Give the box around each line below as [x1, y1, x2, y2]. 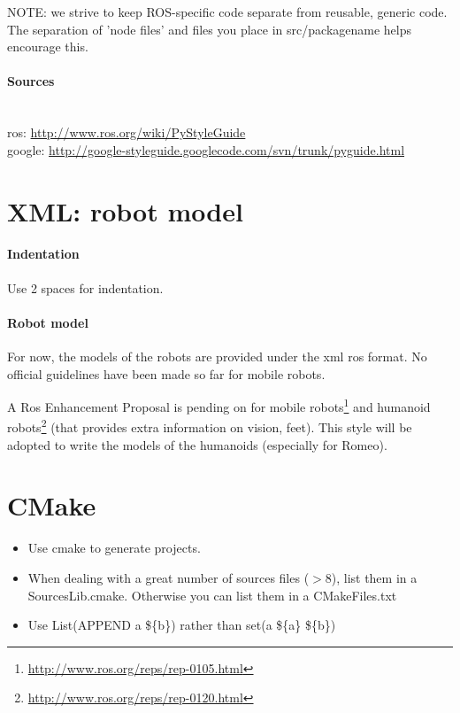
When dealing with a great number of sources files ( [27, 568, 310, 586]
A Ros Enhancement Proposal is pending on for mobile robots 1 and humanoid [7, 395, 431, 415]
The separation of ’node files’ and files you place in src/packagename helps [7, 19, 412, 38]
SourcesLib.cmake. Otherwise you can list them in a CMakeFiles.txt [27, 585, 397, 604]
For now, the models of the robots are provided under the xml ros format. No [7, 346, 427, 365]
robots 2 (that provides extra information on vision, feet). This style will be [7, 415, 412, 437]
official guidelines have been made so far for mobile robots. [7, 364, 326, 383]
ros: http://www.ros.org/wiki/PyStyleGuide [7, 123, 246, 142]
